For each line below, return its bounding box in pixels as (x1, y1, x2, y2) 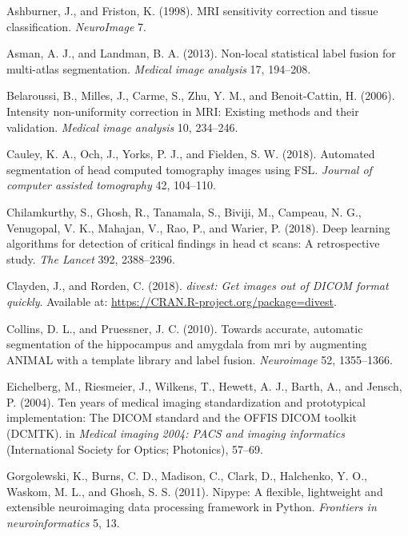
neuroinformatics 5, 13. (6, 514, 120, 531)
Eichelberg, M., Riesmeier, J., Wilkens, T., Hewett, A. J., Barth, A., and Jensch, (6, 378, 402, 395)
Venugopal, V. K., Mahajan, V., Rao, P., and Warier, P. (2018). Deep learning (6, 219, 390, 236)
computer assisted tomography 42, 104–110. (6, 177, 216, 193)
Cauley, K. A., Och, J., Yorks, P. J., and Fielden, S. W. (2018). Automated (6, 145, 375, 162)
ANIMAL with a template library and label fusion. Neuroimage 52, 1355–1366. (6, 351, 393, 367)
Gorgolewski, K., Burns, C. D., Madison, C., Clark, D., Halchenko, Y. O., (6, 467, 368, 484)
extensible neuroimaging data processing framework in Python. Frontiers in (6, 498, 377, 515)
